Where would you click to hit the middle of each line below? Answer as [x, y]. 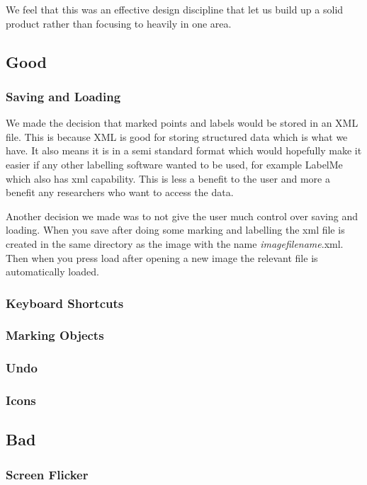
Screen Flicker [47, 474]
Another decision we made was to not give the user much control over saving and [182, 216]
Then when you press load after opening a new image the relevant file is [162, 257]
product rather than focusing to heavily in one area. [119, 23]
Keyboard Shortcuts [65, 303]
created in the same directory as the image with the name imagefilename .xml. [175, 243]
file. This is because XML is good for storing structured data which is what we [177, 136]
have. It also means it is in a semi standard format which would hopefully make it [184, 150]
